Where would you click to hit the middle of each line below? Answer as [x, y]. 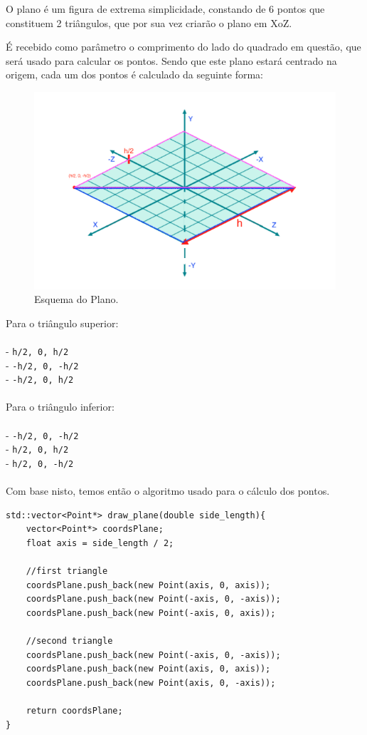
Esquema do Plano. [76, 299]
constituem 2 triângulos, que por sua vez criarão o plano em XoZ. [149, 22]
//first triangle [67, 571]
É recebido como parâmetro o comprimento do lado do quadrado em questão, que [183, 47]
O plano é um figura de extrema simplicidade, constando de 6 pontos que [165, 9]
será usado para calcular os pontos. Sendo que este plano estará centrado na [171, 60]
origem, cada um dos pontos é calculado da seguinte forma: [134, 74]
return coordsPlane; [74, 711]
